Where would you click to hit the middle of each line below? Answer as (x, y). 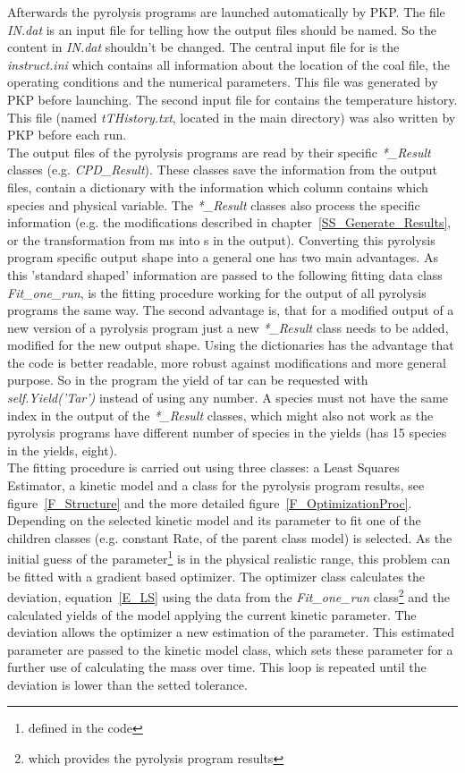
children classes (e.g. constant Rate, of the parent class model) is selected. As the (230, 537)
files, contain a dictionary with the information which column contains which (218, 187)
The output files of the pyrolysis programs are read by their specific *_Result (219, 152)
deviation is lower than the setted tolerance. (127, 684)
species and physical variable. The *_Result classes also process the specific (214, 204)
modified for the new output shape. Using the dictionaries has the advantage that (231, 345)
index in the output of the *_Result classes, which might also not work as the (220, 415)
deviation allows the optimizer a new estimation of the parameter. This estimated (231, 632)
